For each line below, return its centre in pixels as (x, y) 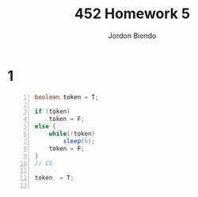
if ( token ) (52, 112)
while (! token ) (72, 134)
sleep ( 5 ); (79, 141)
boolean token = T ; (67, 97)
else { (45, 127)
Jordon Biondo (132, 36)
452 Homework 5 (132, 14)
